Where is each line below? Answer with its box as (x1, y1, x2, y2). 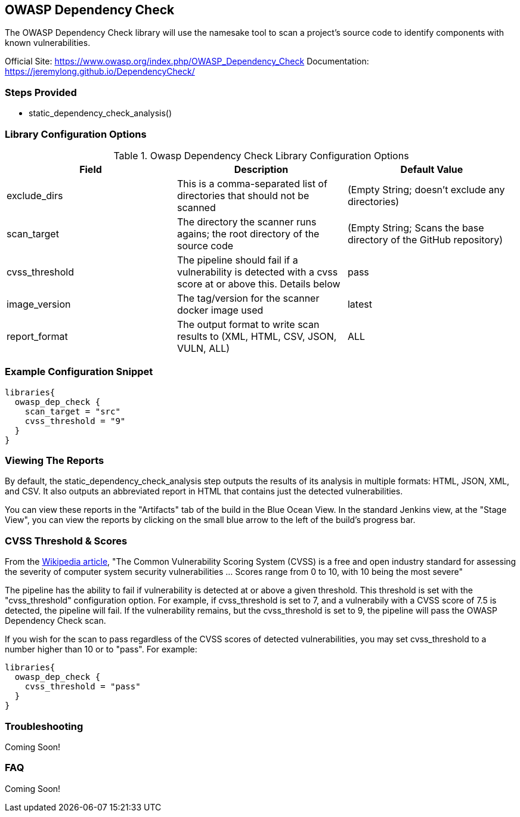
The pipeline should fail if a (177, 253, 298, 266)
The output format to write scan (177, 318, 320, 330)
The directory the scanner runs (177, 215, 317, 228)
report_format (7, 330, 68, 342)
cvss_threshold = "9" (24, 416, 126, 426)
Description (234, 163, 289, 175)
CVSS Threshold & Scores (5, 534, 128, 547)
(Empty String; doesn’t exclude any (347, 183, 505, 196)
